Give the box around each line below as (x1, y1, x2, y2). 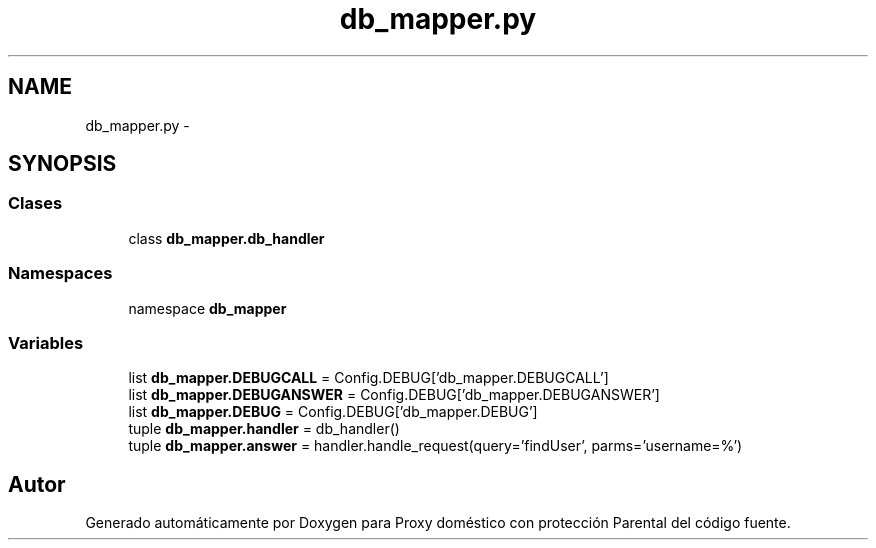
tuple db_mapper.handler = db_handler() (128, 420, 400, 438)
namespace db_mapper (128, 299, 287, 317)
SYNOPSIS (8, 151, 117, 177)
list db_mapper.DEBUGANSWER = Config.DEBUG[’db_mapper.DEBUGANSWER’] (128, 386, 660, 404)
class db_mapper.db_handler (128, 229, 325, 247)
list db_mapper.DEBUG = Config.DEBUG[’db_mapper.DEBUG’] (128, 403, 538, 421)
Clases (8, 193, 63, 214)
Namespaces (8, 263, 113, 284)
